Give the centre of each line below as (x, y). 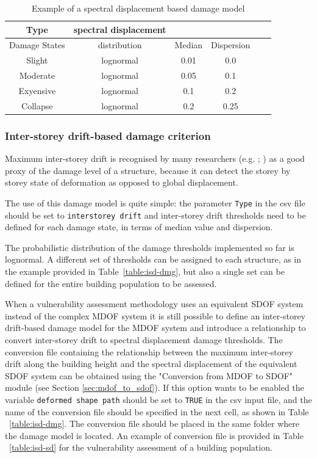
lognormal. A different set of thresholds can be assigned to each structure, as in (153, 259)
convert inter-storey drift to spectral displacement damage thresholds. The (144, 339)
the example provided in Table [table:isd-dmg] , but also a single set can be (145, 271)
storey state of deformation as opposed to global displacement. (122, 182)
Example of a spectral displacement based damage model (138, 8)
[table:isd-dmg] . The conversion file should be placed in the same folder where (155, 423)
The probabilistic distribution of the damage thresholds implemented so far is (150, 247)
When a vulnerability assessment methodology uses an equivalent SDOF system (154, 304)
